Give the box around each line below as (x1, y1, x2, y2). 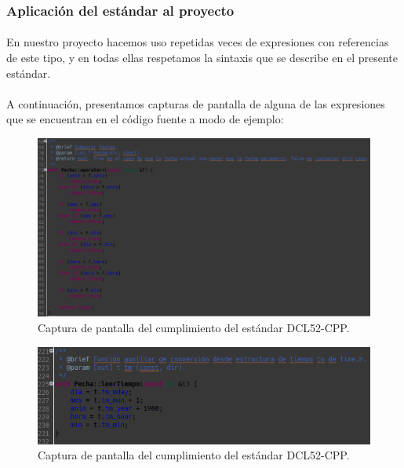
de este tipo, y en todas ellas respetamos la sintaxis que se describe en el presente (6, 49, 398, 66)
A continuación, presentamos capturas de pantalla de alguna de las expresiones (6, 95, 385, 112)
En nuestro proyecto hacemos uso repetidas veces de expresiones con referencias (6, 34, 389, 50)
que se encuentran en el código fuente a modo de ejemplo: (6, 111, 284, 127)
